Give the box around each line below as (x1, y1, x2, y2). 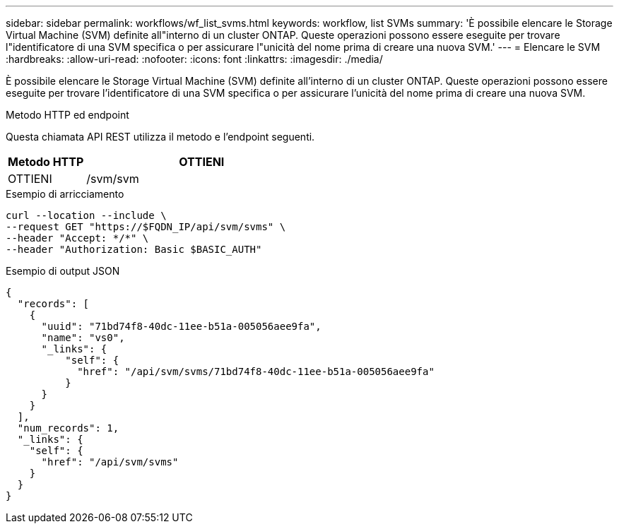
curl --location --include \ (6, 210, 167, 221)
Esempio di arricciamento (6, 188, 124, 200)
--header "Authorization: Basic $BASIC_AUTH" (6, 244, 262, 255)
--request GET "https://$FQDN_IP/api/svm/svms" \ (6, 221, 286, 232)
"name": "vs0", (41, 332, 125, 343)
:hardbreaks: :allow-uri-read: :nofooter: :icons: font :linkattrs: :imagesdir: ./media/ (6, 53, 383, 65)
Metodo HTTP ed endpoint (6, 109, 129, 121)
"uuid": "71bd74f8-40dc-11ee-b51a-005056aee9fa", (41, 321, 322, 332)
